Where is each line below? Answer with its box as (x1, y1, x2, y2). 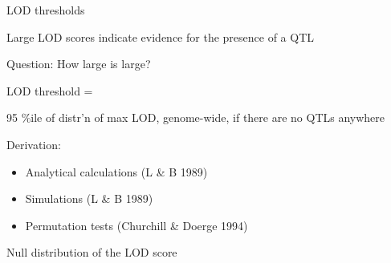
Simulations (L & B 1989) (25, 190, 153, 207)
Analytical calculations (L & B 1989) (25, 163, 208, 180)
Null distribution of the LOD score (6, 244, 177, 261)
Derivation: (6, 136, 61, 152)
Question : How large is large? (6, 55, 151, 72)
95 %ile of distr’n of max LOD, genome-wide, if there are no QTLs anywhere (6, 109, 385, 126)
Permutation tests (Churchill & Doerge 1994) (25, 216, 248, 233)
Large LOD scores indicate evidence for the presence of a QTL (6, 28, 314, 45)
